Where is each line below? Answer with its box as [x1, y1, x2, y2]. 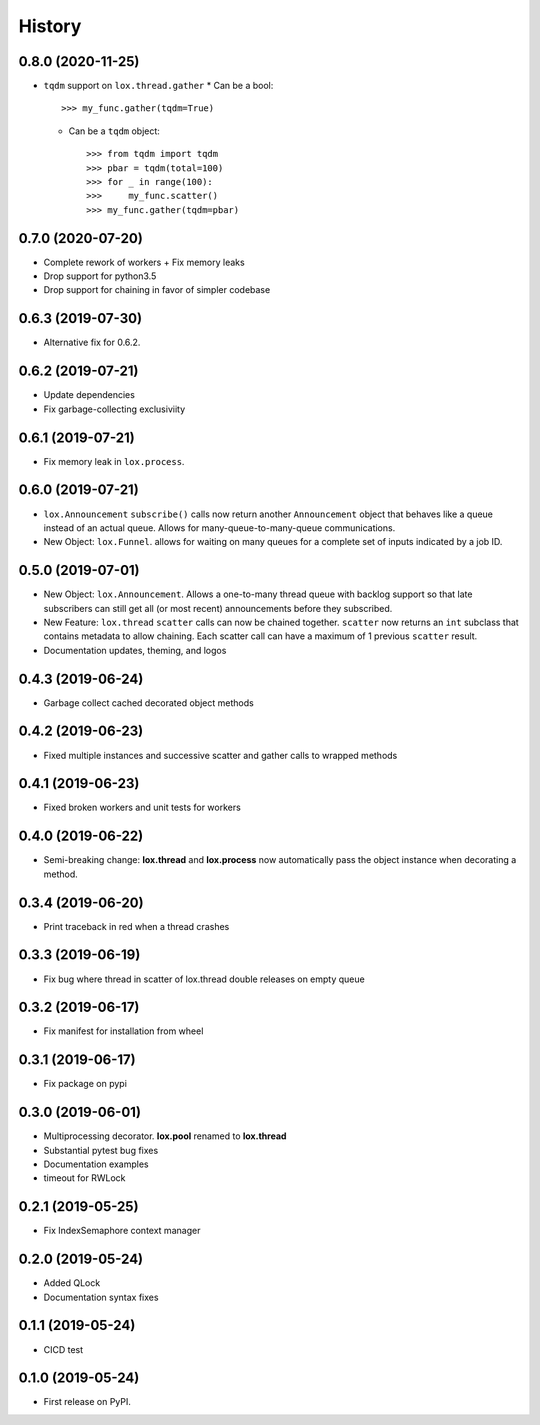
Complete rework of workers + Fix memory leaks [43, 256, 245, 268]
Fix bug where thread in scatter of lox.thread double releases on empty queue [43, 973, 365, 985]
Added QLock [43, 1277, 101, 1289]
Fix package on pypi [43, 1078, 127, 1090]
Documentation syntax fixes [43, 1291, 159, 1303]
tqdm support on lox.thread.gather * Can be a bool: [43, 80, 274, 92]
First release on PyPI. [43, 1396, 132, 1408]
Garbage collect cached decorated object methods [43, 696, 254, 709]
